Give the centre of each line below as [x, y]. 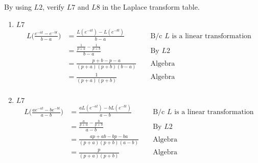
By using [18, 7]
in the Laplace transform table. [151, 7]
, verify [53, 7]
